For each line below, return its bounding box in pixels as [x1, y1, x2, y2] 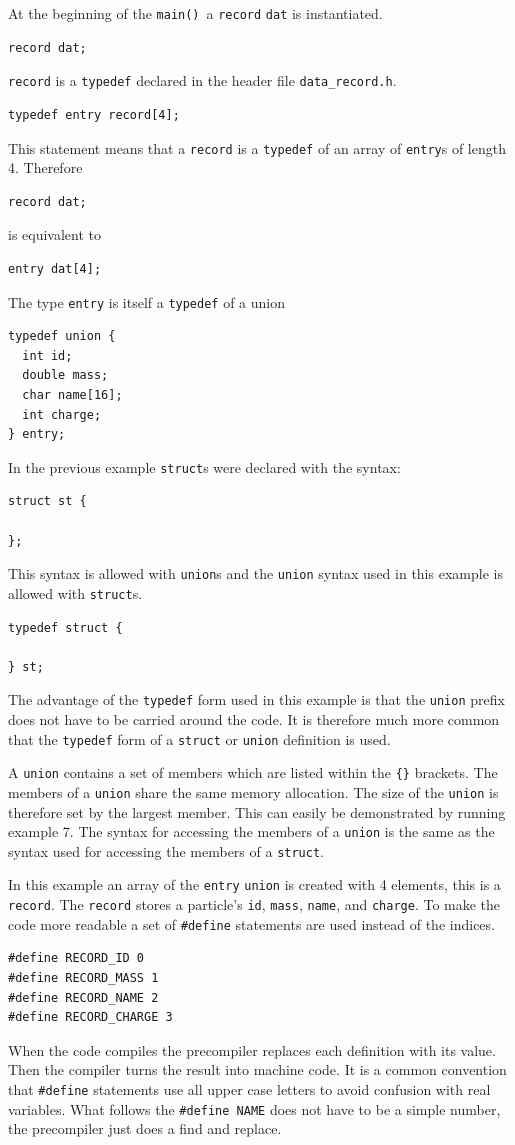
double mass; [22, 368, 109, 383]
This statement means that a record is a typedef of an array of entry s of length [8, 137, 506, 158]
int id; [22, 348, 73, 363]
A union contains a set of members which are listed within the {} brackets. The [8, 762, 498, 783]
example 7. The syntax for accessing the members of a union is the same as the [8, 821, 495, 842]
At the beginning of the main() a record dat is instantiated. [8, 3, 383, 23]
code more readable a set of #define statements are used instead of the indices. [8, 913, 495, 934]
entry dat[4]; [8, 261, 102, 276]
